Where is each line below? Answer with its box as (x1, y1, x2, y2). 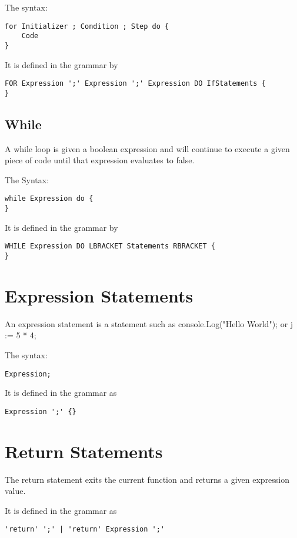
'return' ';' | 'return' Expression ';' (5, 525, 165, 534)
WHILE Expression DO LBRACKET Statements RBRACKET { (5, 242, 215, 251)
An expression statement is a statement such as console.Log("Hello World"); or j (5, 317, 293, 329)
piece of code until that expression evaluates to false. (5, 154, 195, 166)
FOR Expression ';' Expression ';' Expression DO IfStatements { (5, 79, 266, 88)
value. (5, 485, 26, 497)
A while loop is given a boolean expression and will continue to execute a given (5, 142, 290, 154)
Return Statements (5, 439, 163, 463)
